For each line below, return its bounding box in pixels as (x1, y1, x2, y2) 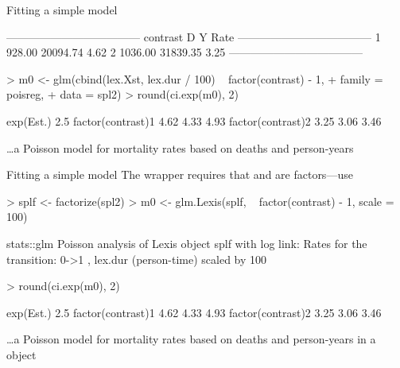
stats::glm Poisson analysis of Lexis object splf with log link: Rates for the (6, 234, 367, 251)
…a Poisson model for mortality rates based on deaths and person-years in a (6, 331, 376, 347)
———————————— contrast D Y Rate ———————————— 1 (6, 28, 381, 45)
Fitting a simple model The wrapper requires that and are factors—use (6, 166, 353, 183)
